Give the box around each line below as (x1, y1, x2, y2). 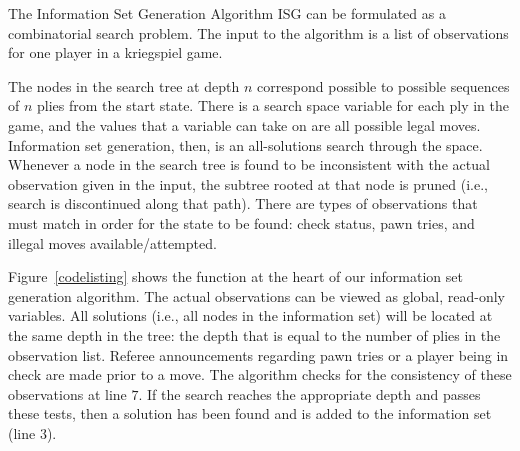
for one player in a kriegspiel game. (8, 42, 223, 63)
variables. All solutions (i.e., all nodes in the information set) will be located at (8, 305, 493, 326)
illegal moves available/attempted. (8, 232, 217, 253)
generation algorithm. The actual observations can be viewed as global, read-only (8, 285, 505, 306)
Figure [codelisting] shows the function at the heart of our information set (8, 266, 463, 287)
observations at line (8, 383, 127, 404)
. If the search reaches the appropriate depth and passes (138, 383, 481, 404)
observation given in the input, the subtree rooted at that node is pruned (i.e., (8, 173, 488, 194)
